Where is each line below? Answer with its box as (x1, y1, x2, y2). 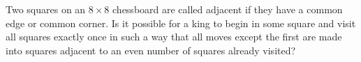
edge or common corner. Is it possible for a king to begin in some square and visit (6, 15, 356, 30)
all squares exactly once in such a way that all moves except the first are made (6, 29, 342, 44)
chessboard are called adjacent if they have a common (112, 2, 343, 16)
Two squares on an (6, 2, 86, 16)
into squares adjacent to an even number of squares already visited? (6, 42, 296, 57)
